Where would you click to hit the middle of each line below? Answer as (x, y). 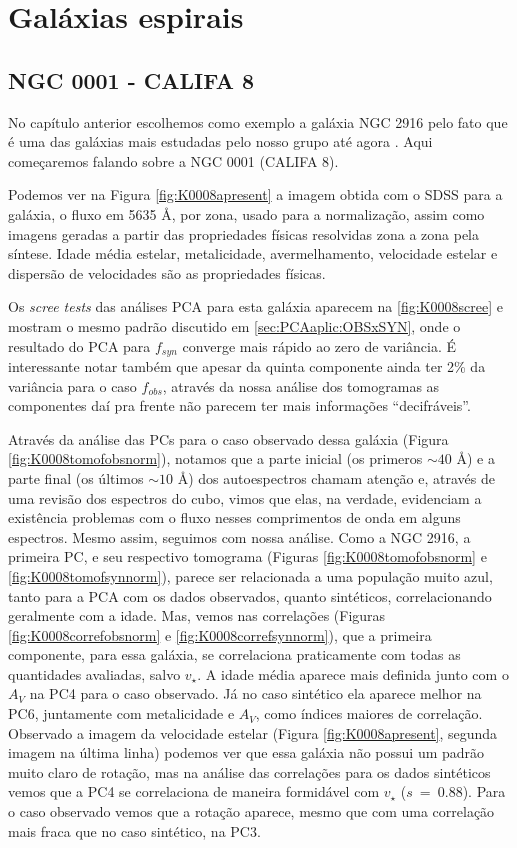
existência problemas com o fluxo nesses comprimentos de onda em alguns (234, 517)
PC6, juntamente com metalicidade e (121, 713)
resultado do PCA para (79, 345)
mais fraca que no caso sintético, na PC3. (134, 830)
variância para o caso (72, 385)
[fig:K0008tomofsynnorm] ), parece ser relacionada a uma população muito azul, (250, 575)
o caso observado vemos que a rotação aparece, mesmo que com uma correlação (251, 811)
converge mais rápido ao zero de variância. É (319, 345)
